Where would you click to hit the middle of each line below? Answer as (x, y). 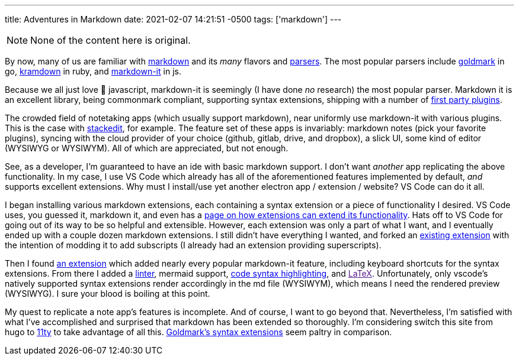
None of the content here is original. (110, 40)
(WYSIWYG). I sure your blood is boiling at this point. (108, 293)
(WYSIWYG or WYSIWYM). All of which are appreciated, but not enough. (147, 148)
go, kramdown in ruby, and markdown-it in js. (93, 71)
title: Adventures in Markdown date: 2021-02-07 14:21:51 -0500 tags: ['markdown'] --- (173, 19)
